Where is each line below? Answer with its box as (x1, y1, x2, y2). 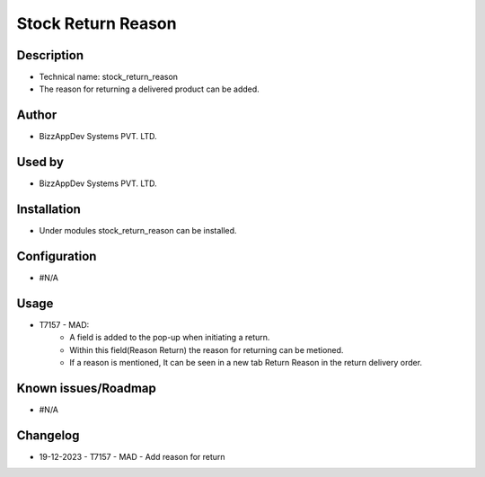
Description (16, 48, 84, 63)
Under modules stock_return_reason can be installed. (39, 225, 237, 236)
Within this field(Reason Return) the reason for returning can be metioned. (69, 344, 344, 355)
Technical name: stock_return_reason (39, 72, 179, 83)
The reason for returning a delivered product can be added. (39, 84, 260, 94)
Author (16, 108, 57, 123)
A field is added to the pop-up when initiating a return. (69, 332, 270, 343)
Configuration (16, 248, 97, 264)
